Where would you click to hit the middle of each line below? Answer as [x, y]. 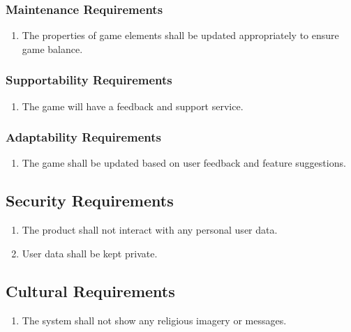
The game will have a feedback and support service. [133, 106]
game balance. [52, 48]
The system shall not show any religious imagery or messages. [154, 320]
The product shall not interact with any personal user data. [150, 230]
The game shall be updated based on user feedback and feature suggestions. [184, 163]
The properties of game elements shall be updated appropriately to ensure [180, 35]
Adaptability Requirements [83, 137]
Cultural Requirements [90, 290]
